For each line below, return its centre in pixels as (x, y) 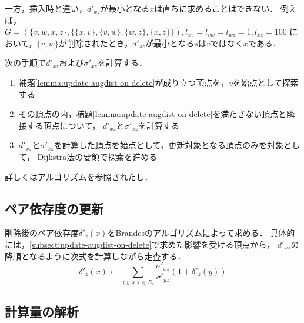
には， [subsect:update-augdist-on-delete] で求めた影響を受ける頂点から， (140, 244)
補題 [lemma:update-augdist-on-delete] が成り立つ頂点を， (124, 82)
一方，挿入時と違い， (46, 8)
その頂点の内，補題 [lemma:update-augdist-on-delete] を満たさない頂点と (153, 114)
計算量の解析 (42, 312)
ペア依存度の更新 (54, 208)
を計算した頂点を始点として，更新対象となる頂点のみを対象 (168, 145)
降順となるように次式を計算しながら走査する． (95, 256)
